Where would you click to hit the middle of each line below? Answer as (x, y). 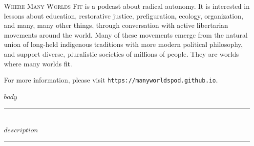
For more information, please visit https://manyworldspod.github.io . (111, 80)
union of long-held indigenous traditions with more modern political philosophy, (123, 44)
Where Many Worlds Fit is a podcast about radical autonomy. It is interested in (127, 6)
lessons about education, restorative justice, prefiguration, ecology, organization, (124, 15)
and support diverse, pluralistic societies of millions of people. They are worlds (122, 53)
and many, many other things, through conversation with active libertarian (116, 25)
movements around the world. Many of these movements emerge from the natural (126, 34)
